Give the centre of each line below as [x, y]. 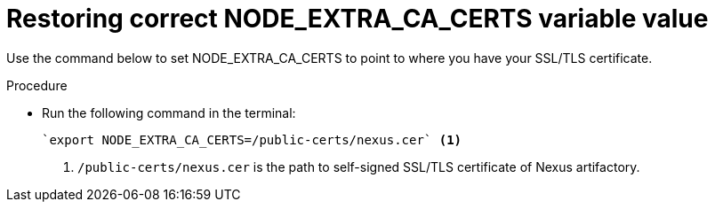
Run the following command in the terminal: [169, 112]
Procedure [37, 85]
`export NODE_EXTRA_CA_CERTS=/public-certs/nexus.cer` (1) [252, 139]
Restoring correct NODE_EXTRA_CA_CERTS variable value [357, 19]
